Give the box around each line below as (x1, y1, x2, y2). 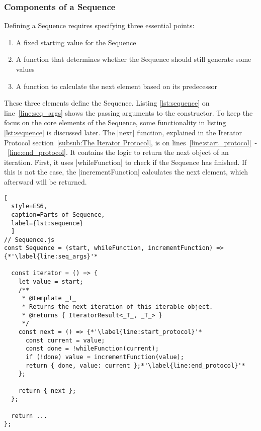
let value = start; (18, 278, 83, 286)
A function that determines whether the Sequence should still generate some (16, 54, 251, 64)
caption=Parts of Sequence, (11, 211, 105, 218)
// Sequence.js (4, 236, 55, 243)
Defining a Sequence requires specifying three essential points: (4, 20, 195, 31)
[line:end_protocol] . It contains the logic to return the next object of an (8, 147, 229, 157)
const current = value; (25, 336, 105, 344)
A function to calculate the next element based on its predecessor (16, 80, 217, 91)
